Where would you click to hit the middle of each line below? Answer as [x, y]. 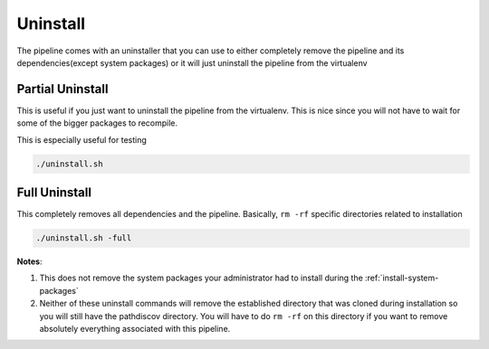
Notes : [29, 261]
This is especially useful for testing [81, 139]
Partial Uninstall [62, 89]
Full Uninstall [54, 193]
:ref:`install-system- [402, 278]
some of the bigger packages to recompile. [97, 123]
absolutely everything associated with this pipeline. [135, 329]
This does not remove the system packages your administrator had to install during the [201, 278]
